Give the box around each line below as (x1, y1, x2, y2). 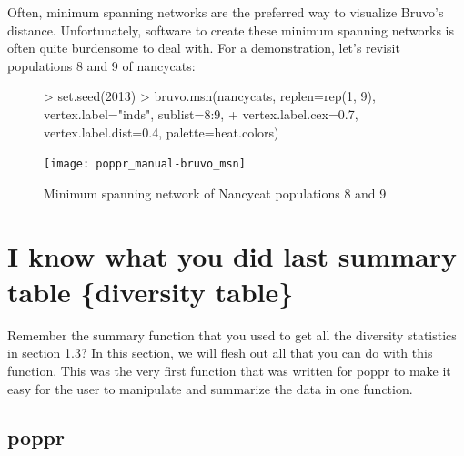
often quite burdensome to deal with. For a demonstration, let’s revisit (7, 38, 400, 57)
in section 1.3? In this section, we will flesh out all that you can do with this (7, 343, 433, 362)
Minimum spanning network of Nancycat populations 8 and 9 (44, 183, 387, 202)
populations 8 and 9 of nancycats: (7, 56, 196, 75)
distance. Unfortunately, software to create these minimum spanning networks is (7, 20, 454, 39)
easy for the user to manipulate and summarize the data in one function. (7, 379, 413, 398)
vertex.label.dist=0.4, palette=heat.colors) (44, 122, 279, 141)
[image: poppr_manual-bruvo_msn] (44, 157, 246, 171)
